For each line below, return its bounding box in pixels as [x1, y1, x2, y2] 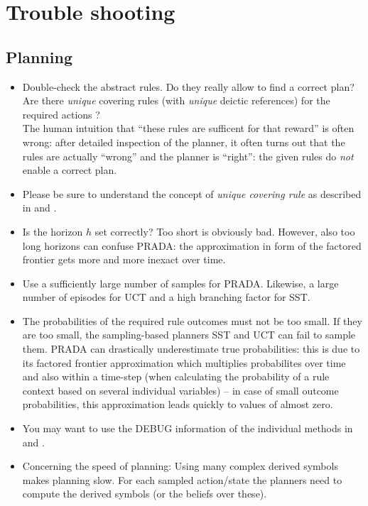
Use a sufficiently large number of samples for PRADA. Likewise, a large [22, 275, 339, 290]
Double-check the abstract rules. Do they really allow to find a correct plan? [22, 79, 355, 94]
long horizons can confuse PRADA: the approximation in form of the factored [22, 238, 362, 253]
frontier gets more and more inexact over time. [22, 252, 226, 267]
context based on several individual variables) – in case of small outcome [22, 383, 339, 397]
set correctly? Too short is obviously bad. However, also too [94, 224, 355, 238]
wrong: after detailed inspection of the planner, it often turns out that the [22, 134, 345, 149]
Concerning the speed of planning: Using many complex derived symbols [22, 458, 338, 473]
